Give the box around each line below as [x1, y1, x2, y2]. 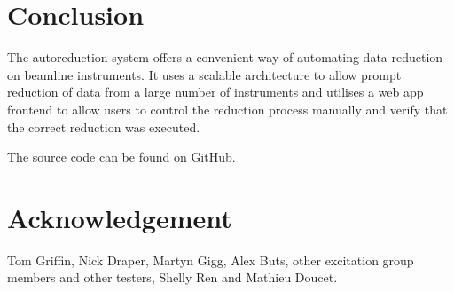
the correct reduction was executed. [7, 117, 200, 136]
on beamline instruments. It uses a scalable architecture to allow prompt [7, 65, 402, 83]
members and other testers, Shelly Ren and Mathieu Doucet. [7, 268, 338, 287]
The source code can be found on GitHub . [7, 147, 236, 166]
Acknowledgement [7, 199, 232, 235]
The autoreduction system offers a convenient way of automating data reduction [7, 48, 443, 67]
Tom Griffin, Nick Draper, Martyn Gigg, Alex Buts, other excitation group [7, 250, 414, 269]
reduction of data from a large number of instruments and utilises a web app [7, 83, 424, 101]
